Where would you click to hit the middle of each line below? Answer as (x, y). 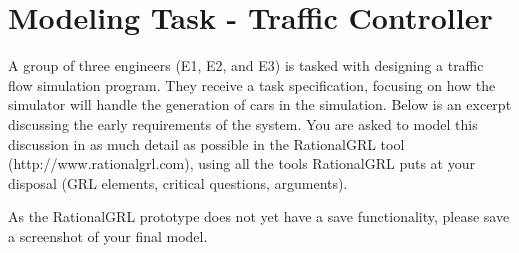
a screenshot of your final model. (108, 235)
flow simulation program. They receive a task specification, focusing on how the (252, 84)
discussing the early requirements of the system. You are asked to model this (243, 123)
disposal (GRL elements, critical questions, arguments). (178, 182)
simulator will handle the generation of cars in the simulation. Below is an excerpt (260, 104)
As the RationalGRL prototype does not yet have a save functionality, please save (259, 216)
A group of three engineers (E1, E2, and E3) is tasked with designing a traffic (246, 65)
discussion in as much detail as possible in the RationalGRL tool (206, 143)
